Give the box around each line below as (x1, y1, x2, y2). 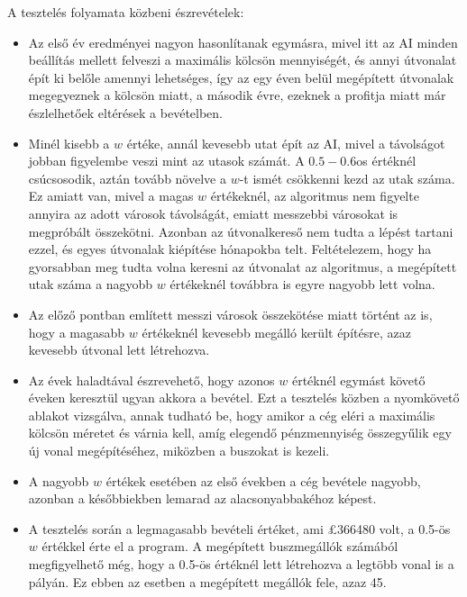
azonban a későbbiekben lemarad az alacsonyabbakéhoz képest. (28, 489, 377, 508)
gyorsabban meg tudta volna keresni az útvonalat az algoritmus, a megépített (28, 257, 457, 276)
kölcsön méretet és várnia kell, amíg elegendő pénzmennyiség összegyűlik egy (28, 423, 452, 442)
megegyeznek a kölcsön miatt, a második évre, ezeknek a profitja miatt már (28, 86, 446, 104)
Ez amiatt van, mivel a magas (28, 186, 194, 205)
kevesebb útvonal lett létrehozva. (28, 340, 210, 359)
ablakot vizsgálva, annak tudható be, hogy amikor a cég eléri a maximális (28, 405, 435, 424)
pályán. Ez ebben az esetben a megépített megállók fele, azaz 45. (28, 572, 387, 591)
